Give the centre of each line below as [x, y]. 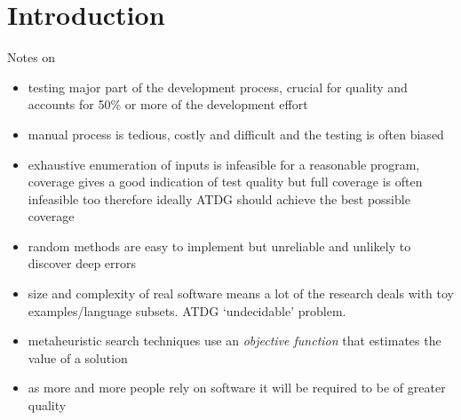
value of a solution [78, 357]
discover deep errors [82, 263]
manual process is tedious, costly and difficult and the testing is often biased [236, 134]
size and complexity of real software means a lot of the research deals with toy [241, 293]
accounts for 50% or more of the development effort [168, 104]
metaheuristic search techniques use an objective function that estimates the [234, 341]
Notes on [32, 57]
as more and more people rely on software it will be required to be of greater [237, 388]
